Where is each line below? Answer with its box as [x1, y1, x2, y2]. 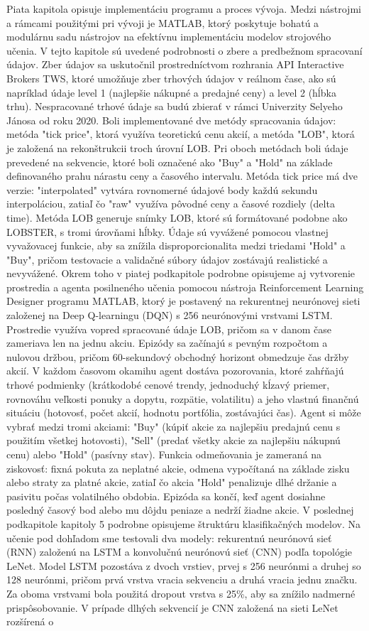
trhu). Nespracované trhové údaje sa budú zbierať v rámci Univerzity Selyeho [6, 99, 343, 114]
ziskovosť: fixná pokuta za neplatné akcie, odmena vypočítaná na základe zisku [6, 460, 350, 475]
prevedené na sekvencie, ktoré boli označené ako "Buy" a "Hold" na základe [6, 154, 333, 169]
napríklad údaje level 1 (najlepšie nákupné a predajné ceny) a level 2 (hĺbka [6, 85, 336, 99]
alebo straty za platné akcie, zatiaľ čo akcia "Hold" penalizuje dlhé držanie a [6, 475, 337, 490]
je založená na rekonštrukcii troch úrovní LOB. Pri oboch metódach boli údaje [6, 140, 348, 155]
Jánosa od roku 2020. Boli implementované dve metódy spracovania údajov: [6, 112, 336, 127]
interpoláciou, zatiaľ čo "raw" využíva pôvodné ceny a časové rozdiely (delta [6, 196, 335, 211]
